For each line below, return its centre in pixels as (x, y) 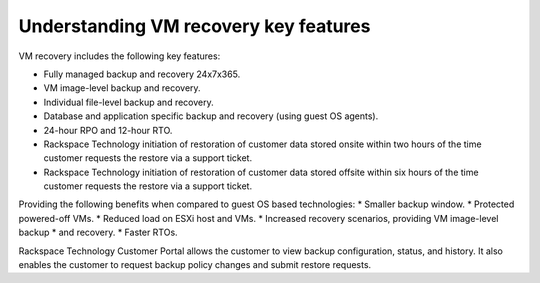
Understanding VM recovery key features (194, 26)
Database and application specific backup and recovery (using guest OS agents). (211, 116)
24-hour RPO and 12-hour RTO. (108, 130)
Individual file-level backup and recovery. (128, 102)
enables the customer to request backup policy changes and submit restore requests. (195, 265)
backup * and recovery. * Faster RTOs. (98, 232)
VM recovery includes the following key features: (119, 56)
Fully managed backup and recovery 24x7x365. (142, 74)
